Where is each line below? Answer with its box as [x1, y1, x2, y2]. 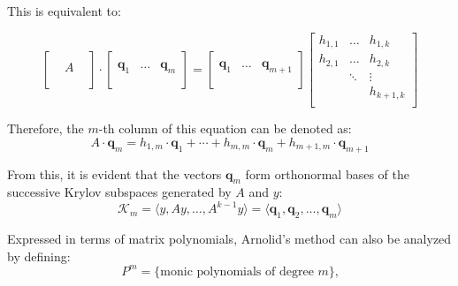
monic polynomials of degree [160, 265, 314, 278]
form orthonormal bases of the [245, 164, 409, 183]
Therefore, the [7, 119, 84, 138]
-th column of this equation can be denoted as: [98, 119, 352, 138]
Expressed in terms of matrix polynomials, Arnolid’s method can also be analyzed [7, 230, 452, 248]
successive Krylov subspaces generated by [7, 183, 232, 201]
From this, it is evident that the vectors [7, 164, 222, 183]
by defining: [7, 246, 71, 265]
